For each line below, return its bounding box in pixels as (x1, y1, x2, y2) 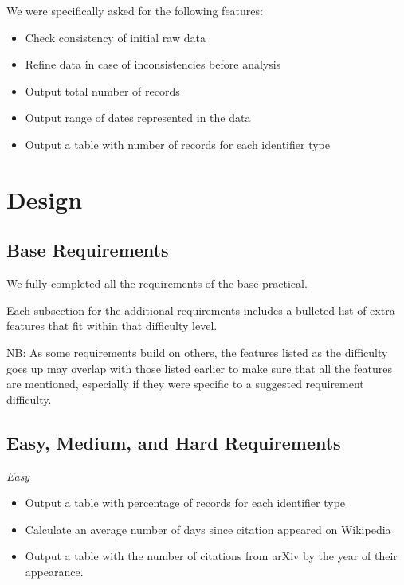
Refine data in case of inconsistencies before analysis (25, 56, 281, 73)
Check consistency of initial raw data (25, 29, 206, 45)
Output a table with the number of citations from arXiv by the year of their (25, 548, 398, 564)
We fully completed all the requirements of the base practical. (6, 275, 308, 292)
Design (6, 183, 83, 215)
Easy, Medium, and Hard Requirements (6, 430, 341, 454)
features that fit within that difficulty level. (6, 317, 218, 334)
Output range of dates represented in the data (25, 109, 251, 126)
